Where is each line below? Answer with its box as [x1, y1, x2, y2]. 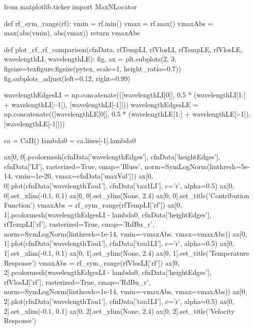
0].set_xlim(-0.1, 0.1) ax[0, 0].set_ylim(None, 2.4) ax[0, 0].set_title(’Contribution [4, 190, 250, 200]
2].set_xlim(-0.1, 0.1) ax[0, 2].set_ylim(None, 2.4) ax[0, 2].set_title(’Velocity [4, 305, 235, 316]
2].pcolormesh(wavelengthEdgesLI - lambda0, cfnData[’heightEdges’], [4, 267, 212, 277]
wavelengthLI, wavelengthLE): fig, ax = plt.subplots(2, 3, [4, 54, 177, 64]
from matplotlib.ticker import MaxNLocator [4, 1, 137, 11]
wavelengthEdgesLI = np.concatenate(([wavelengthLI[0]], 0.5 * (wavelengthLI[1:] [4, 90, 246, 100]
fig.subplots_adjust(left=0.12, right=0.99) [4, 73, 130, 83]
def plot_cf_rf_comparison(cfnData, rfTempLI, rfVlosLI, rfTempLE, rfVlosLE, [4, 44, 243, 54]
